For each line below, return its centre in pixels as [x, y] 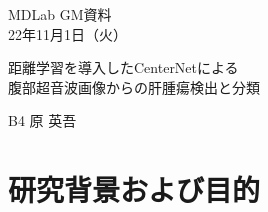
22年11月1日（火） [67, 33]
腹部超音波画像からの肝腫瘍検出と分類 [134, 86]
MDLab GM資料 [60, 14]
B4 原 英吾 [42, 120]
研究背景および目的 [134, 189]
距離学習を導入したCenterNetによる [123, 67]
